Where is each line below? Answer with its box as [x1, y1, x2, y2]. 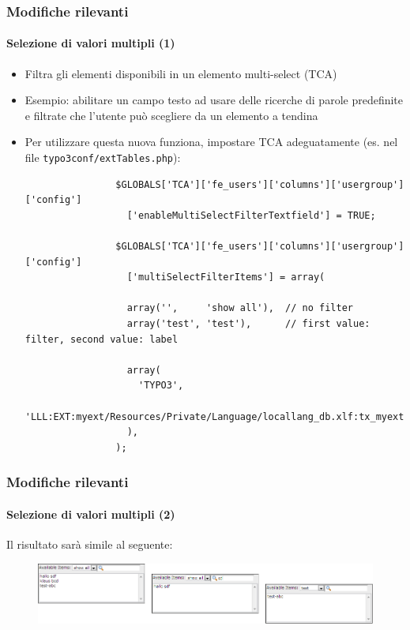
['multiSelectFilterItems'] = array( [126, 272, 325, 283]
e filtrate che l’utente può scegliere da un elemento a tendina [24, 107, 318, 123]
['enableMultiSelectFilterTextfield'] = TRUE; [126, 209, 376, 221]
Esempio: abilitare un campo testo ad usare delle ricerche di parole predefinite [24, 92, 404, 108]
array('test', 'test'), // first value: [126, 318, 371, 330]
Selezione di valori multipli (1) [6, 35, 175, 51]
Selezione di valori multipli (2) [6, 505, 175, 522]
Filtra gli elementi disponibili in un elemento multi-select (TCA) [24, 65, 337, 81]
